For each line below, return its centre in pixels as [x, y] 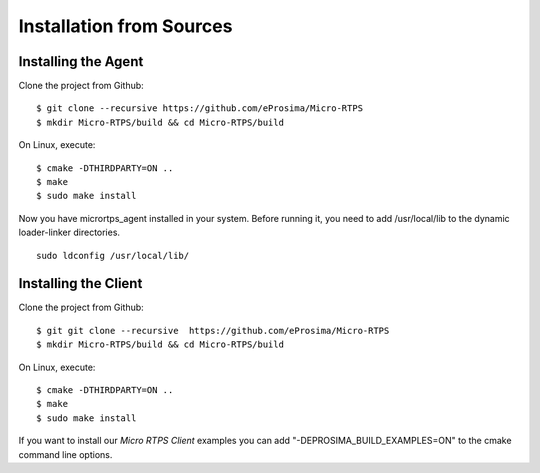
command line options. [65, 454]
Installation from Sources [125, 26]
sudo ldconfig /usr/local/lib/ [113, 255]
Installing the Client [80, 283]
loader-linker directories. [69, 232]
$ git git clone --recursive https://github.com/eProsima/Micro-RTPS [213, 330]
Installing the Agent [81, 61]
